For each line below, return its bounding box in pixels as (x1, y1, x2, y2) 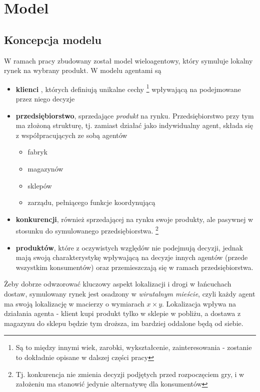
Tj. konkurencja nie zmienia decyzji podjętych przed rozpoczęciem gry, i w (15, 368, 244, 379)
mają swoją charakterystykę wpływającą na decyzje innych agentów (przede (15, 252, 248, 262)
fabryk (27, 146, 47, 157)
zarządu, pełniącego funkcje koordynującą (27, 197, 155, 207)
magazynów (27, 163, 63, 173)
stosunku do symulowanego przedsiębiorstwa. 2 (15, 224, 158, 236)
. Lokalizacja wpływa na (162, 298, 236, 308)
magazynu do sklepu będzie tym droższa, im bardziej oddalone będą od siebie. (4, 317, 243, 328)
